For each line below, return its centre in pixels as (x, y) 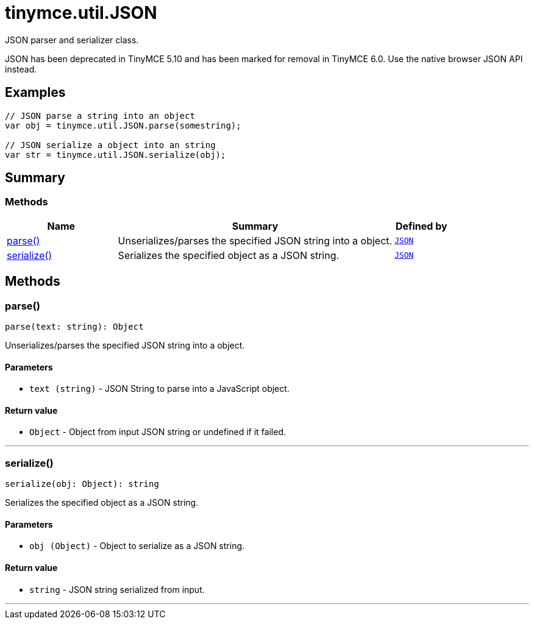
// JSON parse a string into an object (100, 115)
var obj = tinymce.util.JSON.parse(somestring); (123, 125)
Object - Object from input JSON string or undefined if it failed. (158, 432)
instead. (21, 69)
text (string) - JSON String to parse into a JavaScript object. (159, 389)
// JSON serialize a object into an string (110, 145)
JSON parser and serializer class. (72, 40)
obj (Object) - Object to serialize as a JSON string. (137, 546)
